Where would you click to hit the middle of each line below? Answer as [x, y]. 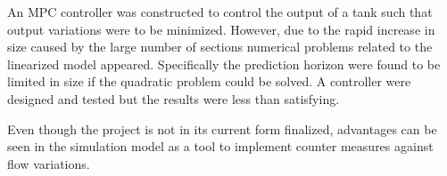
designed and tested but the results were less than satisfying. [174, 98]
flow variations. [49, 163]
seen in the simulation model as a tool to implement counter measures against [220, 146]
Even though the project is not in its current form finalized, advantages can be [222, 128]
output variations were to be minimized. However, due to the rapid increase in [221, 29]
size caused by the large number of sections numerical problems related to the [220, 47]
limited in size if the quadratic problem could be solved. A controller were [209, 81]
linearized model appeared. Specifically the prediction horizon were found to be [224, 64]
